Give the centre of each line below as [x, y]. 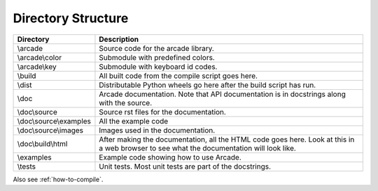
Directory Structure [71, 18]
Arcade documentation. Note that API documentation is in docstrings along [222, 94]
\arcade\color [40, 57]
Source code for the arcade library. [157, 48]
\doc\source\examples [54, 121]
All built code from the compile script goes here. [178, 75]
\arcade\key [37, 66]
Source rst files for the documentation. [163, 112]
